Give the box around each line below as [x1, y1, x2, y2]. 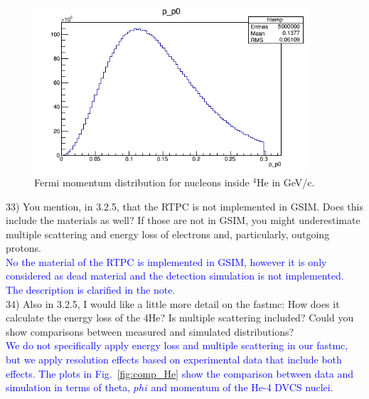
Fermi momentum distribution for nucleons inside [34, 174, 250, 189]
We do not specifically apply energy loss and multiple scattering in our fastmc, [6, 338, 348, 353]
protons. [6, 240, 41, 255]
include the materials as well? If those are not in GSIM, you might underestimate [6, 213, 360, 228]
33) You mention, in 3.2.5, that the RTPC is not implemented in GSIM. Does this [6, 198, 363, 213]
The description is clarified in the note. [6, 282, 176, 297]
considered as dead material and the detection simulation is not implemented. [6, 268, 344, 283]
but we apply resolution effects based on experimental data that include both [6, 352, 342, 367]
